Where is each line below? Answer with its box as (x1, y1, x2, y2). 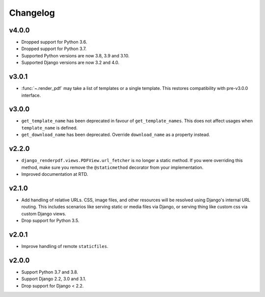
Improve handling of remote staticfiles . (21, 243, 108, 249)
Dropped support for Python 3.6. (21, 39, 87, 45)
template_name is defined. (21, 125, 78, 131)
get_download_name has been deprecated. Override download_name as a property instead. (21, 132, 211, 137)
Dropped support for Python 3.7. (21, 46, 87, 52)
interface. (21, 92, 41, 98)
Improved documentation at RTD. (21, 171, 88, 177)
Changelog (9, 7, 55, 18)
